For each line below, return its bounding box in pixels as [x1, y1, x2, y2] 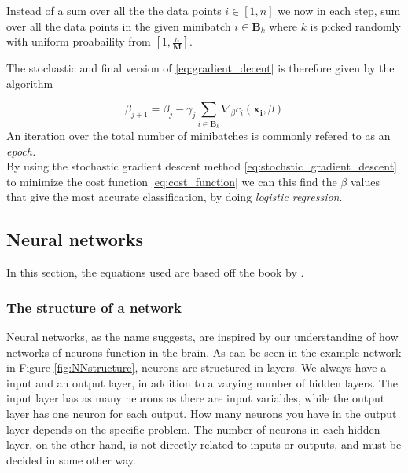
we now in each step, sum [278, 2, 401, 18]
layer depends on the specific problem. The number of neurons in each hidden [6, 420, 380, 437]
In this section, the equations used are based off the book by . [6, 264, 304, 280]
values [350, 173, 380, 189]
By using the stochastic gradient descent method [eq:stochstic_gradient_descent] [6, 158, 398, 174]
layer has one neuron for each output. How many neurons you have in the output [6, 405, 397, 422]
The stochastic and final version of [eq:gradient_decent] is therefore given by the [6, 60, 395, 76]
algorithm [6, 75, 53, 91]
